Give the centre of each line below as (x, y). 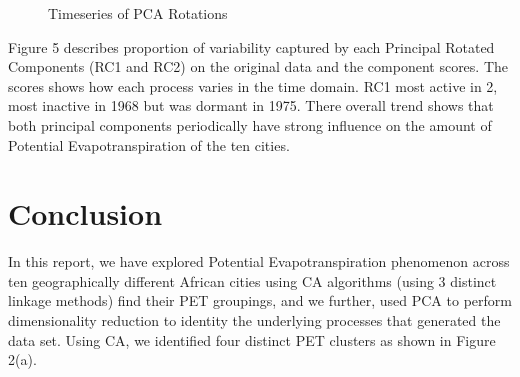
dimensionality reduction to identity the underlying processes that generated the (254, 320)
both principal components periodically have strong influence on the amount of (250, 124)
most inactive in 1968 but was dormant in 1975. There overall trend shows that (251, 105)
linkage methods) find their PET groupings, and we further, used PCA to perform (260, 300)
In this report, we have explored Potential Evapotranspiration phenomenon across (259, 261)
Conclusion (85, 213)
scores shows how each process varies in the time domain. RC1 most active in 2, (253, 85)
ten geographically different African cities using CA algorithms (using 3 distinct (252, 280)
